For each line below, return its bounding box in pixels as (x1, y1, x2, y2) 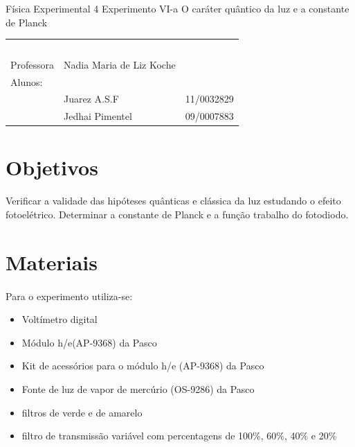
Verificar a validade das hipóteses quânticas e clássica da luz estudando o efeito (6, 193, 341, 208)
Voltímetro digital (21, 312, 98, 326)
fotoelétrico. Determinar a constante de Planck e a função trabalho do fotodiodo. (6, 207, 349, 221)
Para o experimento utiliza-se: (6, 288, 133, 303)
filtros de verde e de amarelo (21, 405, 143, 419)
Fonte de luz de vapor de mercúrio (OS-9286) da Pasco (21, 381, 255, 396)
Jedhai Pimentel (64, 109, 132, 123)
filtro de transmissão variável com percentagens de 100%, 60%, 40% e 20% (21, 428, 337, 443)
